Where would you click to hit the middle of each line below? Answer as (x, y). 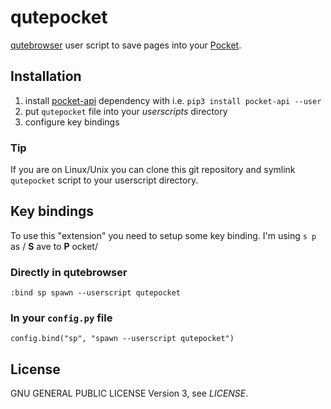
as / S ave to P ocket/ (54, 246)
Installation (46, 76)
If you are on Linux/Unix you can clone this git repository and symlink (153, 170)
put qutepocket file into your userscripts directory (126, 111)
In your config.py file (61, 318)
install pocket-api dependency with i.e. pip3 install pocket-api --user (173, 100)
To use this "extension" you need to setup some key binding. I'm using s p (163, 235)
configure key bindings (72, 122)
